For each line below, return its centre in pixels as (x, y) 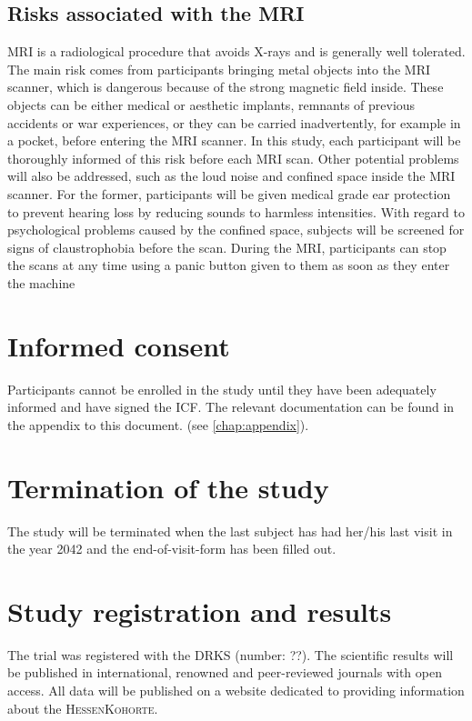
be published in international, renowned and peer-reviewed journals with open (225, 672)
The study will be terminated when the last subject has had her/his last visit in (230, 531)
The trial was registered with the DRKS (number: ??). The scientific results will (231, 654)
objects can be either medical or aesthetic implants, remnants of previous (211, 104)
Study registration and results (200, 611)
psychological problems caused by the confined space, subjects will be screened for (236, 230)
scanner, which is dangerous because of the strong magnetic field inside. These (226, 87)
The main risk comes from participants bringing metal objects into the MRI (219, 69)
